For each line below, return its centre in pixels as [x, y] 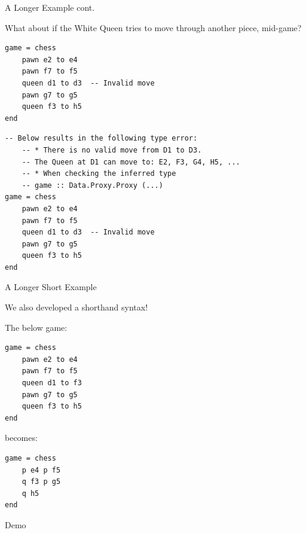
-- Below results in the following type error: [101, 138]
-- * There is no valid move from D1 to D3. [112, 150]
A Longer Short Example [51, 287]
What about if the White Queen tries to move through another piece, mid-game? [153, 27]
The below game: [36, 327]
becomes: [21, 438]
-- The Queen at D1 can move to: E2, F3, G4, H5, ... [131, 162]
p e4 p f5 [41, 470]
